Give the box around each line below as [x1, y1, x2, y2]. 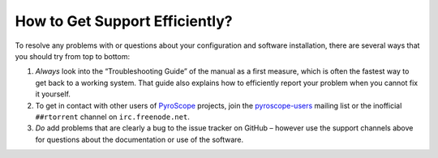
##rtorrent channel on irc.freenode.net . [35, 112, 190, 122]
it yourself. [35, 89, 71, 99]
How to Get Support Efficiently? [15, 12, 233, 30]
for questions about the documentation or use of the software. [35, 135, 244, 144]
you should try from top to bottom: [15, 51, 130, 61]
